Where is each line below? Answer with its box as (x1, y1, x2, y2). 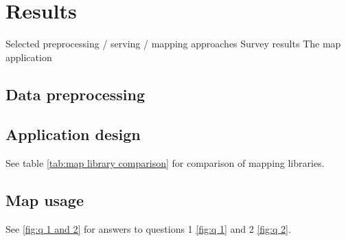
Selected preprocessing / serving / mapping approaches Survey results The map (5, 36, 341, 51)
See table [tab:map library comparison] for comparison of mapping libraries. (5, 156, 325, 170)
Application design (5, 124, 141, 145)
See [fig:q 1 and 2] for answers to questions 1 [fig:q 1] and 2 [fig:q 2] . (5, 222, 291, 236)
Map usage (5, 190, 84, 211)
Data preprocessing (5, 83, 146, 104)
